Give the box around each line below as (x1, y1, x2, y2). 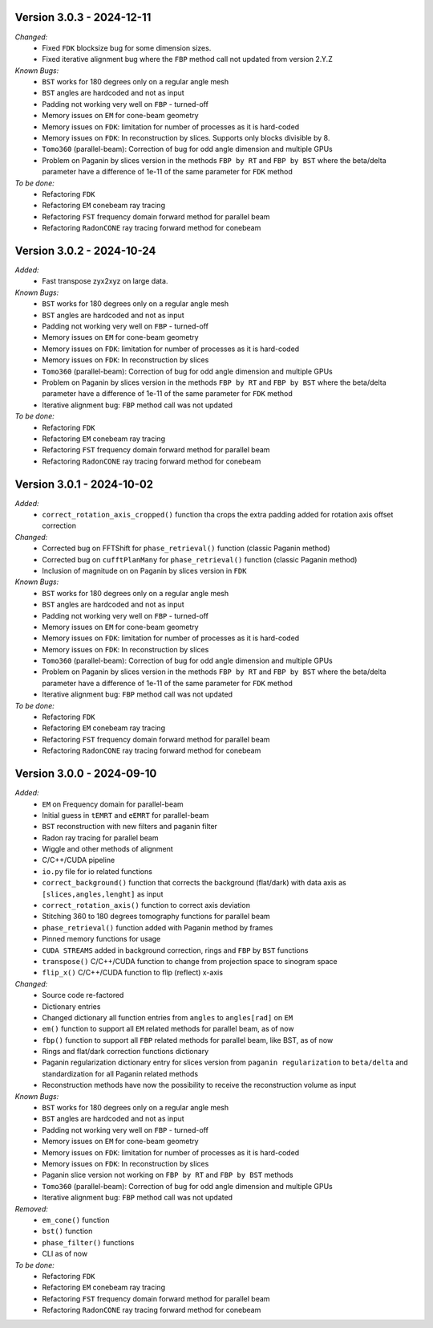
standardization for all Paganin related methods (42, 1069, 199, 1078)
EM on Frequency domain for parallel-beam (42, 799, 184, 809)
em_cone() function (42, 1215, 110, 1224)
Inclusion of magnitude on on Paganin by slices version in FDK (42, 566, 247, 575)
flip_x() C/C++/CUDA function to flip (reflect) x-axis (42, 968, 224, 978)
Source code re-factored (42, 991, 124, 1000)
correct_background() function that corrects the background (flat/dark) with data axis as (42, 878, 346, 888)
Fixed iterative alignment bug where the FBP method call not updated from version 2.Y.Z (42, 55, 333, 64)
